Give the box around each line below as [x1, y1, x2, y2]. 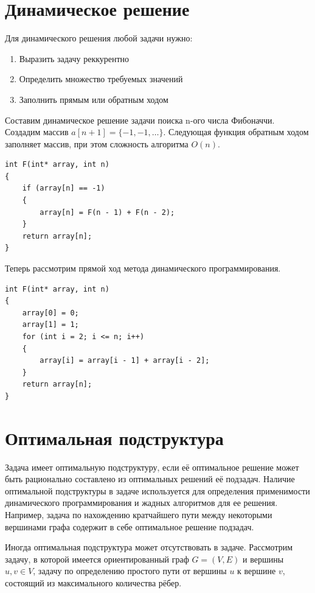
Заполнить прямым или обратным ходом [19, 93, 168, 105]
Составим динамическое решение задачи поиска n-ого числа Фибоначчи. [5, 113, 275, 126]
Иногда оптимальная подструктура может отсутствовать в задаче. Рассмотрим [5, 541, 293, 553]
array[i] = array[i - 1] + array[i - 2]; [40, 356, 210, 365]
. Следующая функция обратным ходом [163, 125, 309, 138]
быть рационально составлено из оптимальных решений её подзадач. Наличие [5, 472, 295, 485]
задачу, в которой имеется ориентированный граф [5, 552, 189, 565]
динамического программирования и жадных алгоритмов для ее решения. [5, 496, 278, 509]
